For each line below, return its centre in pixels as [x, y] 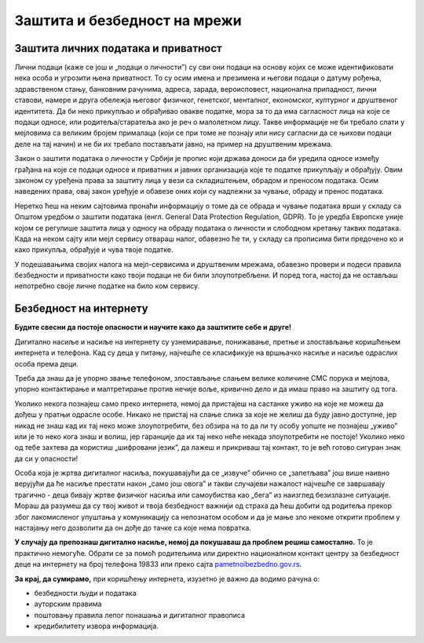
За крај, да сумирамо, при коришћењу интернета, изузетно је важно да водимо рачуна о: [167, 579]
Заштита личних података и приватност [119, 48]
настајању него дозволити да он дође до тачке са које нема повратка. [133, 528]
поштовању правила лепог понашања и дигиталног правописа [140, 615]
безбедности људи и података [85, 593]
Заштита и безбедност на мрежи [128, 20]
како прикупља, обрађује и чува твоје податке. [94, 250]
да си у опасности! [46, 459]
